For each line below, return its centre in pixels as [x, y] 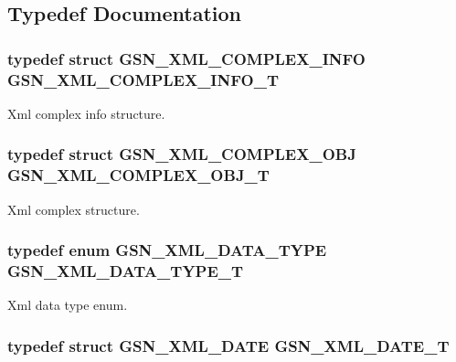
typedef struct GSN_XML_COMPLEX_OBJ [182, 154]
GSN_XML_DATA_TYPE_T [126, 271]
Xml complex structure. [74, 209]
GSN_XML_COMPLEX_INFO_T [143, 79]
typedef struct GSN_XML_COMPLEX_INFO [186, 58]
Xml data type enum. [68, 305]
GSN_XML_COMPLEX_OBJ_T [138, 175]
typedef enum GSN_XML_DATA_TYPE [167, 250]
